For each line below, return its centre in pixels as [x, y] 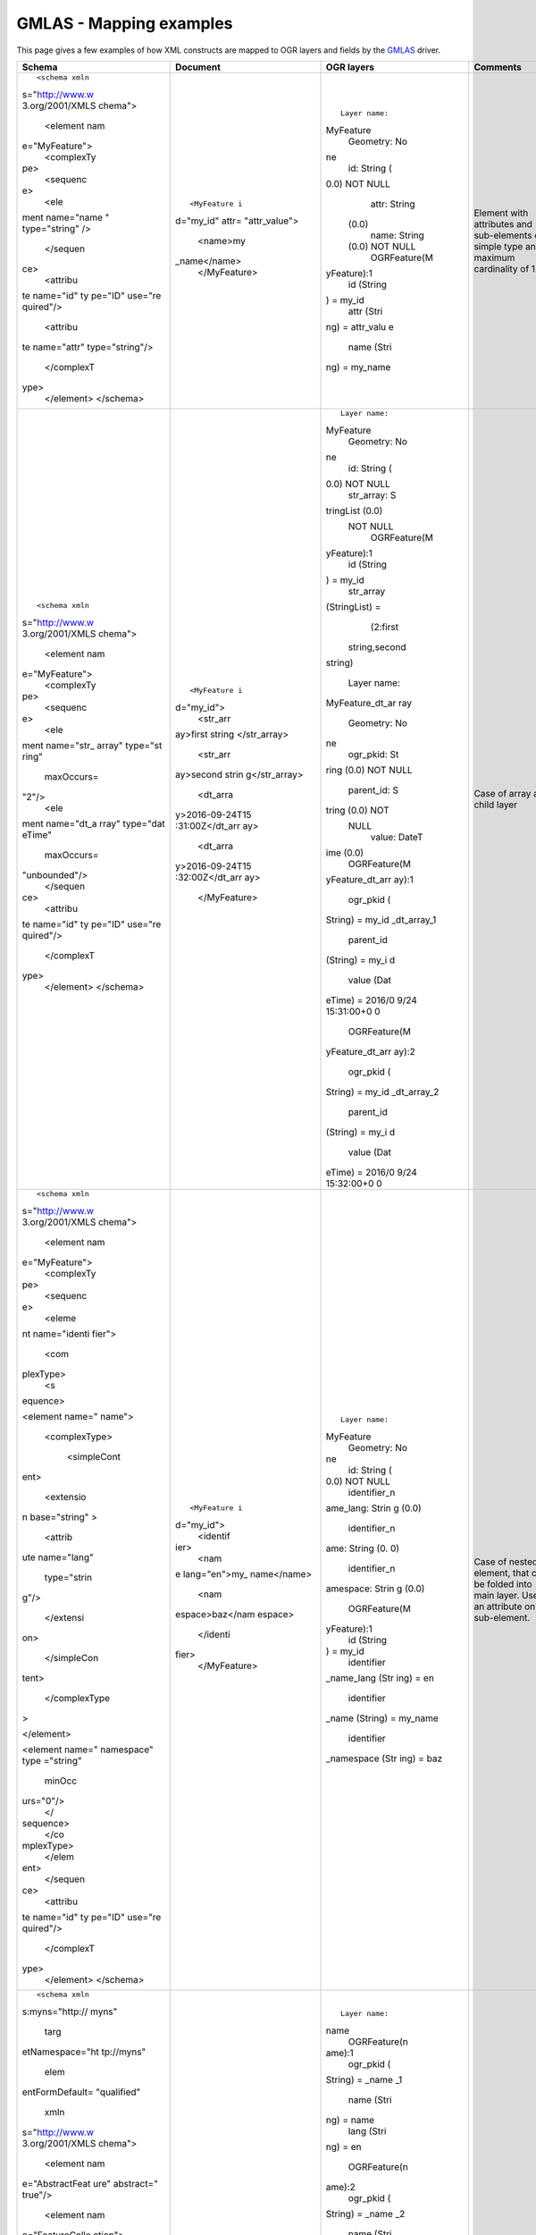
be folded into [503, 1584]
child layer [496, 805]
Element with [501, 213]
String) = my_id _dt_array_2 [382, 1092]
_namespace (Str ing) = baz [384, 1758]
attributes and [503, 223]
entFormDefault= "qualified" [81, 2092]
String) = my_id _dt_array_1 [381, 919]
